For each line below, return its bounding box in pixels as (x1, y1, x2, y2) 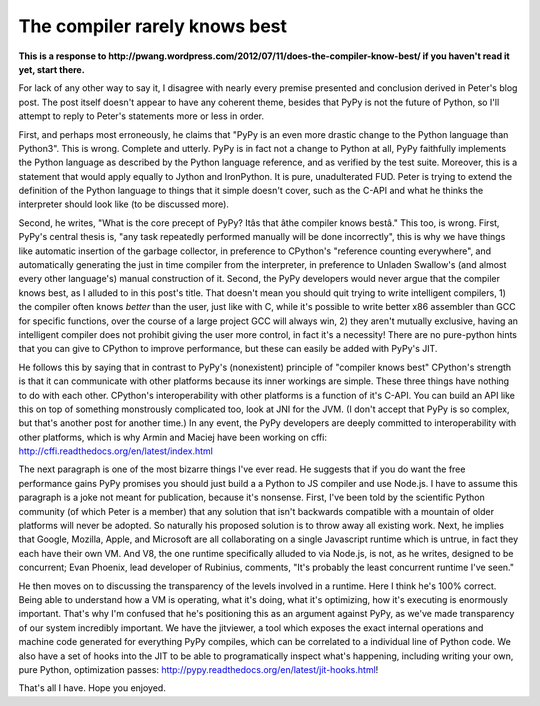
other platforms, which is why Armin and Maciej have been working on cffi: (18, 431, 327, 443)
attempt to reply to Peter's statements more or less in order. (18, 110, 265, 122)
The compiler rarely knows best (18, 15, 288, 37)
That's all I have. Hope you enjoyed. (18, 682, 167, 694)
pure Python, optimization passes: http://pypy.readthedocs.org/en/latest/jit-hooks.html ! (18, 663, 379, 675)
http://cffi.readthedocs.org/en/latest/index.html (18, 445, 214, 457)
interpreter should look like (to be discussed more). (18, 198, 230, 210)
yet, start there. (18, 63, 85, 75)
